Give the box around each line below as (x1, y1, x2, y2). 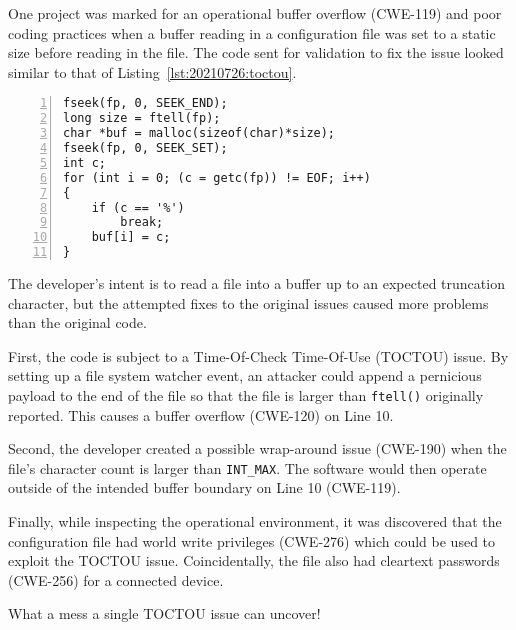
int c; (63, 155, 106, 170)
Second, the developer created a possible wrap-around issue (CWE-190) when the (8, 438, 507, 459)
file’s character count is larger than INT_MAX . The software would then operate (8, 457, 487, 478)
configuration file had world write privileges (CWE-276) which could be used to (8, 530, 496, 551)
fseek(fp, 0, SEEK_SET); (63, 141, 228, 155)
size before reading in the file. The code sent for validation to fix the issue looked (8, 42, 504, 63)
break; (120, 215, 164, 230)
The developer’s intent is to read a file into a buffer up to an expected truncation (8, 273, 505, 293)
